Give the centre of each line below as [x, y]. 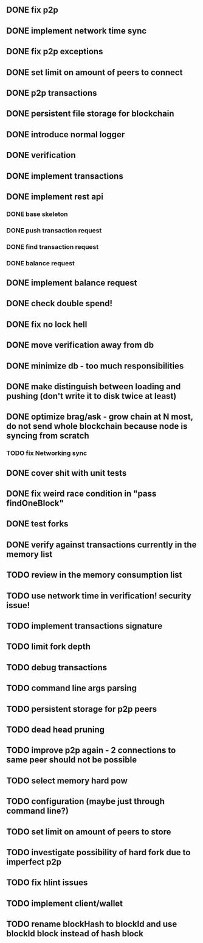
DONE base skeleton [37, 214]
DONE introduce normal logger [66, 134]
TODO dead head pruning [56, 729]
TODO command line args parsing [72, 688]
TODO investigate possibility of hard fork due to [98, 852]
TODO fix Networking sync [47, 453]
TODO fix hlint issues [47, 883]
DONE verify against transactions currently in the [101, 544]
